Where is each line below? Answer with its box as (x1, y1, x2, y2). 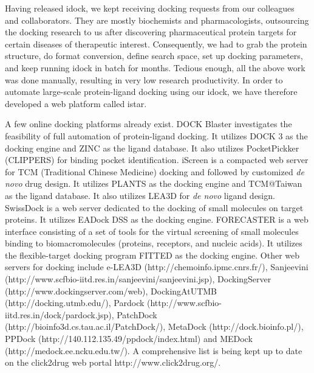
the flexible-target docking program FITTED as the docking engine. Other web (5, 248, 299, 261)
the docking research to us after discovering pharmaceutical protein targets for (5, 26, 297, 38)
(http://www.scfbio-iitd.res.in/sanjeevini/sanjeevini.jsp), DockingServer (5, 273, 271, 285)
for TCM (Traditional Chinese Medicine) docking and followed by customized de (5, 165, 304, 178)
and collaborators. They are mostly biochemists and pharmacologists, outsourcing (5, 13, 309, 26)
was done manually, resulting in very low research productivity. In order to (5, 73, 283, 86)
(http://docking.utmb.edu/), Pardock (5, 296, 145, 309)
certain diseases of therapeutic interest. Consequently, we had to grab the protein (5, 37, 307, 50)
